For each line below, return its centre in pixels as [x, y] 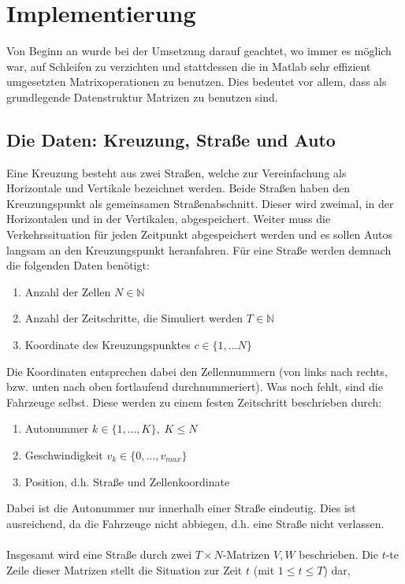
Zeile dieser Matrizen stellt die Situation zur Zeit [124, 569]
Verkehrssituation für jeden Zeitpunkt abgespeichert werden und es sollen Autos [199, 234]
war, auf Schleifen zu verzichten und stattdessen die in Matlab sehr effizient [189, 66]
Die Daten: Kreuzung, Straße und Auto [171, 139]
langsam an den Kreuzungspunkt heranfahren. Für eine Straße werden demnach [199, 249]
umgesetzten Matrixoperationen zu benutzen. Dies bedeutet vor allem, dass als [197, 82]
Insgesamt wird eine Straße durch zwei [99, 554]
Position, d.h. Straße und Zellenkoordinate [127, 481]
